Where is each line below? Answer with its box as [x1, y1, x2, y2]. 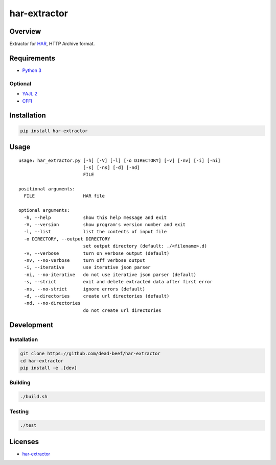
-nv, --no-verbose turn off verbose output [24, 257, 146, 263]
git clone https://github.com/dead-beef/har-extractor [20, 351, 160, 357]
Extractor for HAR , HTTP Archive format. [9, 41, 95, 47]
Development [9, 321, 54, 329]
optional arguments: [18, 207, 70, 213]
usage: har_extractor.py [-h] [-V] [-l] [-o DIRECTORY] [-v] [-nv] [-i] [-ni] [18, 157, 221, 163]
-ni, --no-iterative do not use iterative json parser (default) [24, 272, 197, 278]
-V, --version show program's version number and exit [24, 222, 186, 228]
